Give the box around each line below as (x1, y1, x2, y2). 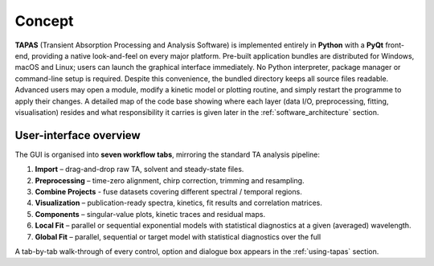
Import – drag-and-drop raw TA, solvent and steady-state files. (35, 165, 244, 174)
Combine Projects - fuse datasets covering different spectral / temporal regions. (35, 186, 303, 196)
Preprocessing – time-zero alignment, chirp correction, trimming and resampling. (35, 175, 305, 185)
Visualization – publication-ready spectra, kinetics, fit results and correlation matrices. (35, 198, 323, 208)
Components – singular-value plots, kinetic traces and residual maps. (35, 209, 265, 219)
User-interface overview (14, 129, 141, 142)
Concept (14, 12, 74, 30)
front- (385, 40, 405, 50)
